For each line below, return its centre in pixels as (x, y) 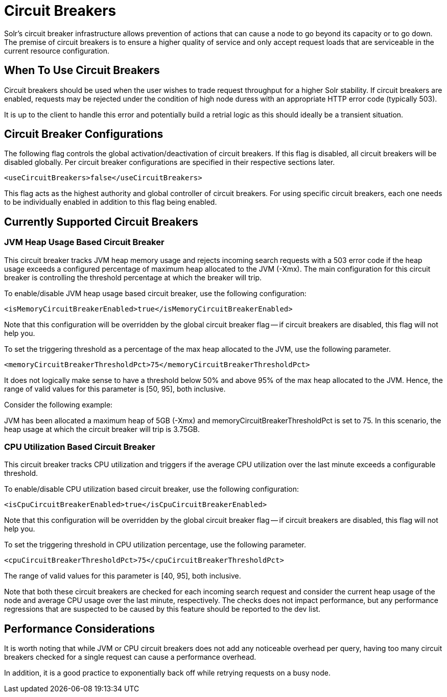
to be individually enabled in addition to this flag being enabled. (111, 202)
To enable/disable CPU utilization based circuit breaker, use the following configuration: (152, 489)
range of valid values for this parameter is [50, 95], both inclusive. (115, 389)
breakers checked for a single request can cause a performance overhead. (130, 657)
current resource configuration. (57, 51)
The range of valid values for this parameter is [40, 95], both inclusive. (123, 576)
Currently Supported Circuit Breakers (101, 222)
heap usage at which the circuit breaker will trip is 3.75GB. (102, 429)
